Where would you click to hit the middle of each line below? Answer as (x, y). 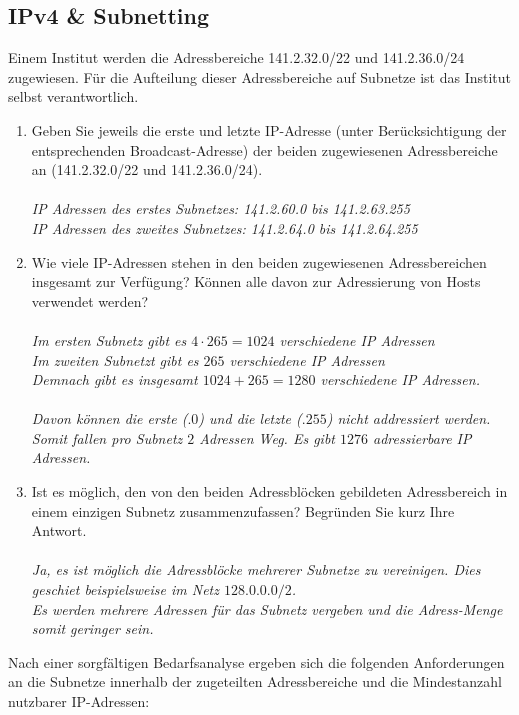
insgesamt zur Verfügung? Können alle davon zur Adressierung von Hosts (256, 281)
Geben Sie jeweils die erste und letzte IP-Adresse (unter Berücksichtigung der (269, 129)
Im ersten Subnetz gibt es (109, 339)
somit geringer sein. (92, 628)
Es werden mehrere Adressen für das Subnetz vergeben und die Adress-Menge (267, 608)
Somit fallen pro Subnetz (107, 437)
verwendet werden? (90, 300)
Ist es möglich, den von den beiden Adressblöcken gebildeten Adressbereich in (269, 491)
